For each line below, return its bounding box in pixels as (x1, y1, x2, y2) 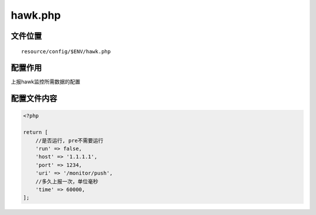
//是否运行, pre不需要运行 (35, 137, 104, 144)
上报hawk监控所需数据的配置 (11, 78, 81, 85)
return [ (23, 129, 49, 136)
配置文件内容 (11, 93, 57, 103)
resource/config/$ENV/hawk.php (21, 48, 111, 55)
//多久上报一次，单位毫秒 (35, 178, 99, 185)
